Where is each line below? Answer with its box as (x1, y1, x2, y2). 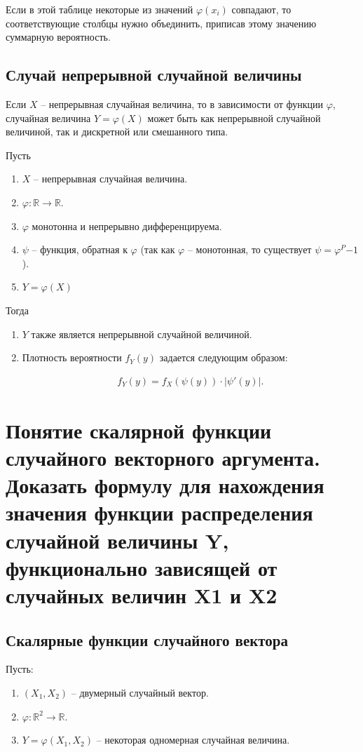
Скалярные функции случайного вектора (6, 629, 289, 650)
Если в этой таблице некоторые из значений (6, 2, 193, 16)
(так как (140, 242, 175, 257)
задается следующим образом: (159, 350, 288, 365)
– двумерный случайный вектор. (71, 685, 209, 700)
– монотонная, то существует (187, 242, 312, 257)
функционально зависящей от (6, 553, 278, 582)
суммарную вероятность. (6, 29, 111, 44)
